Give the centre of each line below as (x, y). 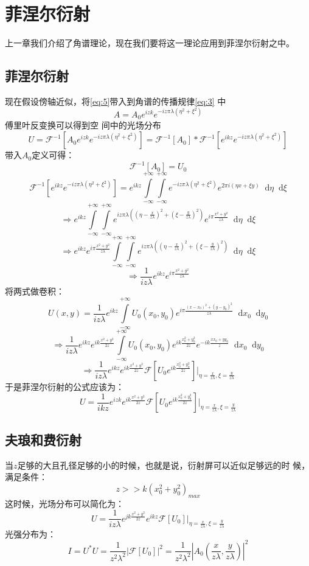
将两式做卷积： (35, 291)
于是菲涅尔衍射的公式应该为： (64, 386)
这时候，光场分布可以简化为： (64, 503)
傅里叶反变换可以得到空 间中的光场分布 (83, 125)
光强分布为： (30, 533)
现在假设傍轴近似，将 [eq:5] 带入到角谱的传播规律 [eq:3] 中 (116, 101)
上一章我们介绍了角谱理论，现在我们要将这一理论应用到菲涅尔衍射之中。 (150, 43)
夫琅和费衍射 (43, 439)
